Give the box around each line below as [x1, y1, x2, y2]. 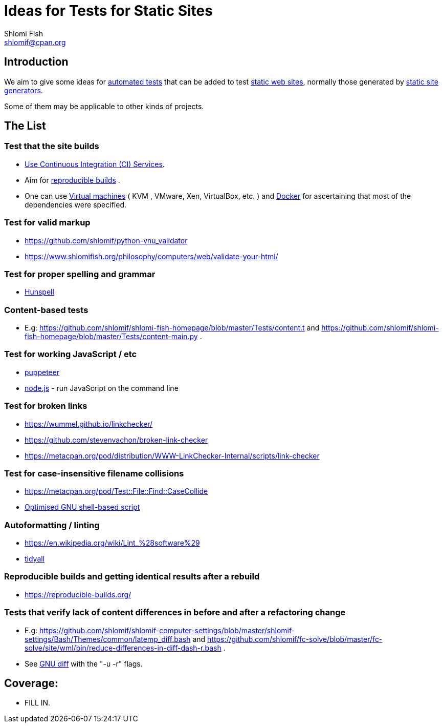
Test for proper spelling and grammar [4, 268, 156, 279]
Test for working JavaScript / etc [4, 349, 137, 360]
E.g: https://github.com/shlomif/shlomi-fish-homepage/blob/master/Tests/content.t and [25, 323, 320, 333]
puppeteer [25, 367, 60, 377]
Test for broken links [4, 401, 87, 411]
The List [4, 119, 46, 133]
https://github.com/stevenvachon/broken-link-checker [25, 435, 208, 444]
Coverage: [4, 676, 59, 690]
